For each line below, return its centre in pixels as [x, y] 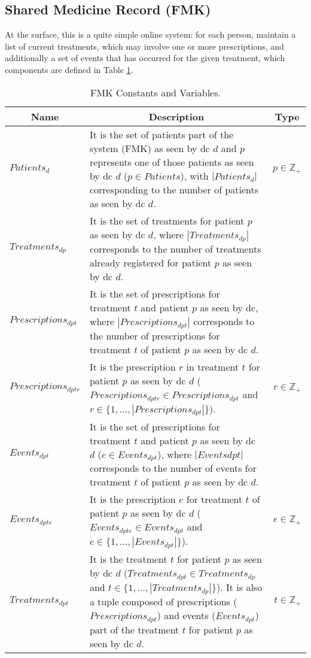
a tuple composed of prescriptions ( [163, 602]
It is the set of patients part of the [161, 134]
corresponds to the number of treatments [175, 248]
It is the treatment [128, 559]
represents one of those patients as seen [172, 162]
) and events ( [186, 615]
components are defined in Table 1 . [69, 69]
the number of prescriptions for [155, 335]
